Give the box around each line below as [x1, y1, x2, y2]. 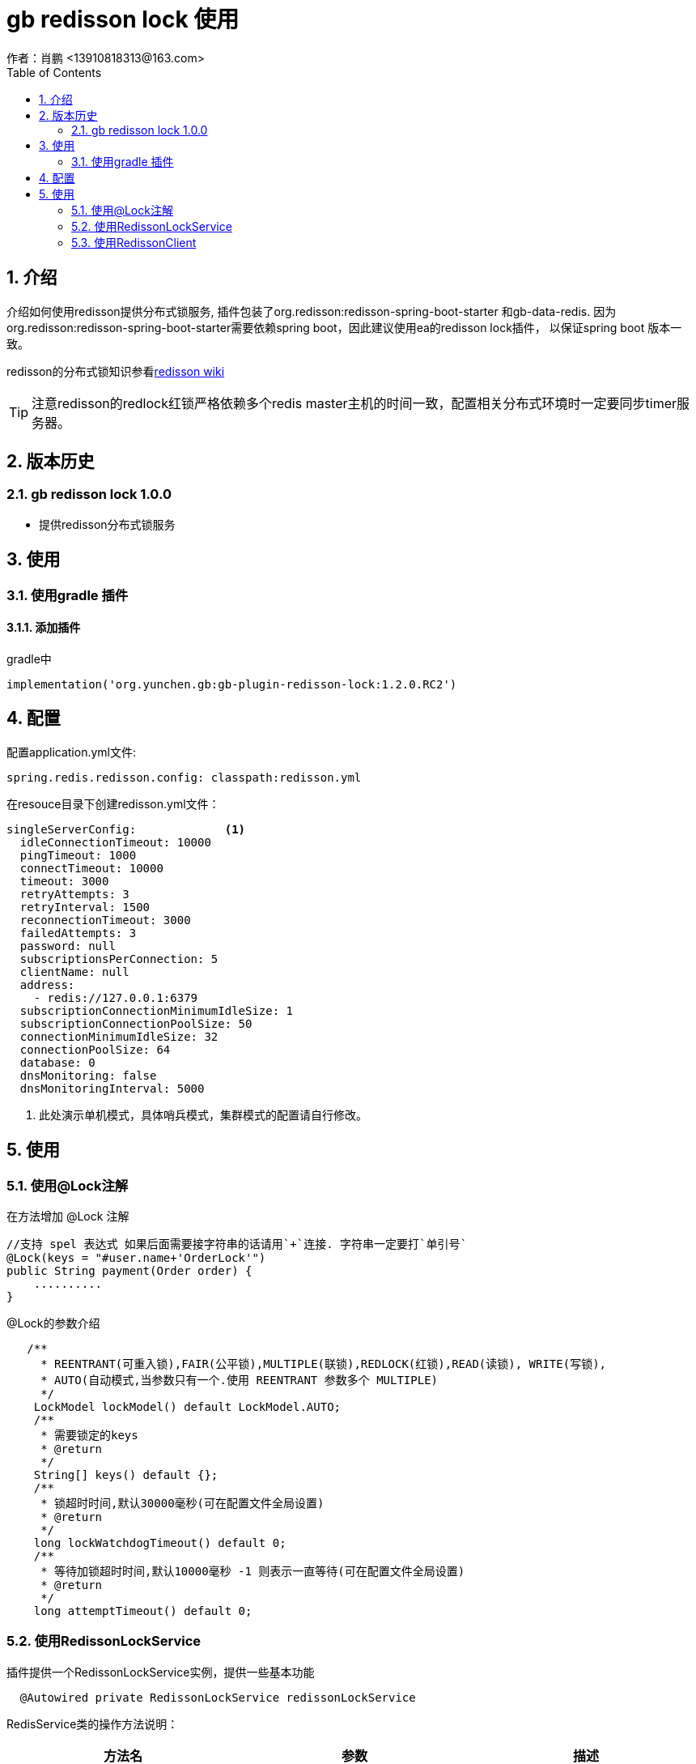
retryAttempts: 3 [19, 887, 129, 901]
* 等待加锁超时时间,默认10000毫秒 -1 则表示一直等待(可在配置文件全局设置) [40, 1564, 465, 1578]
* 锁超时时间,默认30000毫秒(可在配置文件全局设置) [40, 1496, 325, 1510]
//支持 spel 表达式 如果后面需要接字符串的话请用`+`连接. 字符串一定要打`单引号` [6, 1237, 467, 1251]
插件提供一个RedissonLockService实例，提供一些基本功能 [6, 1664, 315, 1679]
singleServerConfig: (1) [6, 822, 246, 836]
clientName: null [19, 965, 129, 978]
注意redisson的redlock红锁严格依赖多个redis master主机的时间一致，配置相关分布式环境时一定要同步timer [32, 394, 677, 411]
